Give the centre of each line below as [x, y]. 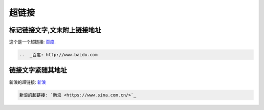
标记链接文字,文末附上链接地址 [55, 30]
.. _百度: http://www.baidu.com [58, 55]
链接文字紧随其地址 [38, 70]
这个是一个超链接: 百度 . [33, 42]
